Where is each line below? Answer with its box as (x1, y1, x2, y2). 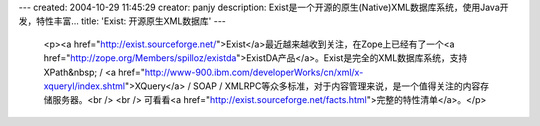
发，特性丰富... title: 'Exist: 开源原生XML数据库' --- (18, 15, 227, 27)
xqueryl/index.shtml (43, 80, 125, 92)
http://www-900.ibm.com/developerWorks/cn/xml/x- (144, 66, 364, 78)
